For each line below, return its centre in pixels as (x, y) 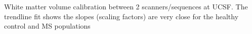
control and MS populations (47, 26)
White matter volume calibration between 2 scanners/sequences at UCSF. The (126, 6)
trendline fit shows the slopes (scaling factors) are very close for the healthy (121, 16)
